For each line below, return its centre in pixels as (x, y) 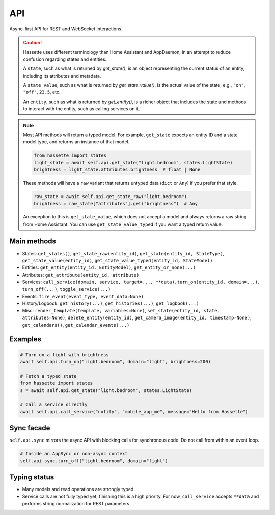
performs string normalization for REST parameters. (76, 503)
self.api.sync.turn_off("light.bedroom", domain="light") (94, 461)
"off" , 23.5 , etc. (42, 92)
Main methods (33, 241)
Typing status (32, 477)
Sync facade (30, 428)
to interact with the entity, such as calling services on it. (81, 109)
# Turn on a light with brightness (64, 354)
